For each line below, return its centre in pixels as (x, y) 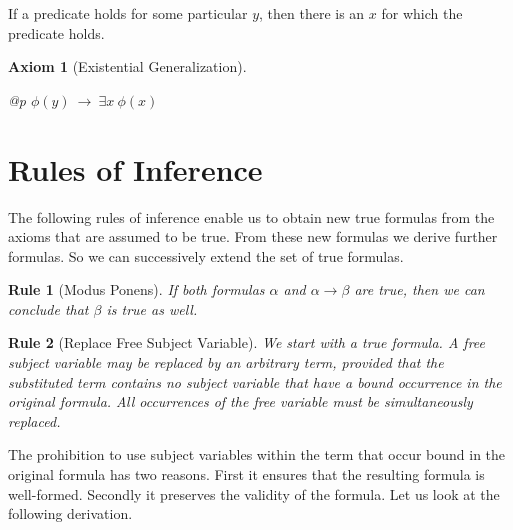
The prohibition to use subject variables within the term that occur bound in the (257, 454)
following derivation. (70, 513)
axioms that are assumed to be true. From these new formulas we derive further (253, 236)
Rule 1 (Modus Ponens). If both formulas (136, 289)
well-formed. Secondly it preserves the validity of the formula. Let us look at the (254, 493)
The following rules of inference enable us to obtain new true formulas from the (251, 216)
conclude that (48, 308)
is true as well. (152, 308)
